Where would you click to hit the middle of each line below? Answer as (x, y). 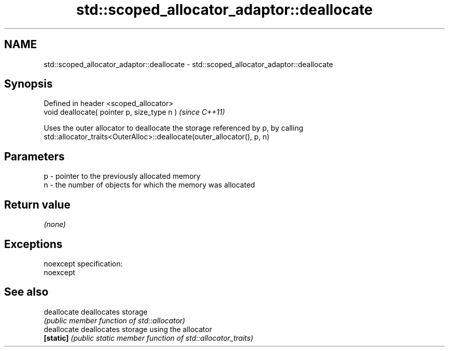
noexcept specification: (83, 263)
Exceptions (33, 244)
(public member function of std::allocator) (115, 320)
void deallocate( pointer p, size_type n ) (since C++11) (134, 112)
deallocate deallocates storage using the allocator (128, 329)
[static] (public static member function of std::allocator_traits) (149, 338)
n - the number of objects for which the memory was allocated (149, 185)
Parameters (34, 156)
